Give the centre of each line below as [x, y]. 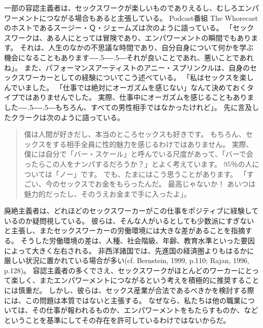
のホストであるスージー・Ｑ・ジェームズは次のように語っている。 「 [119, 28]
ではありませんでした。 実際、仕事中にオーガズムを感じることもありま [136, 97]
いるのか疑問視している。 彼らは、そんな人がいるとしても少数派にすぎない [129, 220]
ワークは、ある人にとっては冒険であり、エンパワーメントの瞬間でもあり [131, 37]
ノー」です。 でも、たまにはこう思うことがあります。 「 [153, 174]
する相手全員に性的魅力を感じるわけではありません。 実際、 [153, 144]
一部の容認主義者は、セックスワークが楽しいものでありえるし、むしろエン [128, 8]
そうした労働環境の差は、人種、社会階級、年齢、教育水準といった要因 [138, 241]
